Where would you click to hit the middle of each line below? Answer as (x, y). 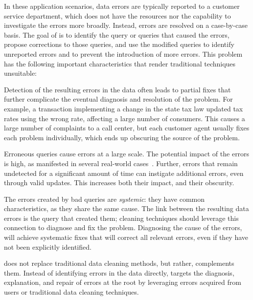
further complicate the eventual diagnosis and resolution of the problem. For (118, 99)
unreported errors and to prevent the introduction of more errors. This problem (123, 54)
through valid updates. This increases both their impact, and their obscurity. (119, 182)
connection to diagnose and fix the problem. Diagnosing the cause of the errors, (123, 227)
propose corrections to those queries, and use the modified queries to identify (119, 44)
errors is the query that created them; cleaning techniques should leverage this (121, 218)
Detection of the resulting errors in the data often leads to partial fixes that (117, 89)
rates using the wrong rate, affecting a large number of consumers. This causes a (125, 118)
